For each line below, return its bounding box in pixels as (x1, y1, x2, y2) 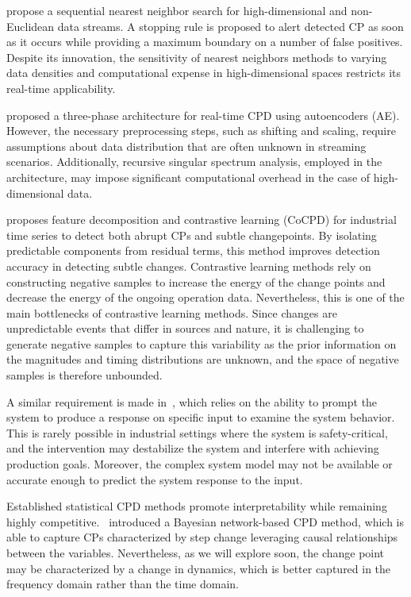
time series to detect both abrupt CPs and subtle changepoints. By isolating (6, 226, 377, 243)
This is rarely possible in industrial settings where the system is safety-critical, (6, 424, 388, 441)
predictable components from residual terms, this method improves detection (6, 242, 380, 259)
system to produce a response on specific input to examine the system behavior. (6, 409, 395, 426)
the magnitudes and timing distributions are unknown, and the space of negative (6, 351, 399, 368)
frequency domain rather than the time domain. (6, 576, 239, 592)
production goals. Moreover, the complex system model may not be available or (6, 456, 393, 472)
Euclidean (6, 17, 55, 34)
